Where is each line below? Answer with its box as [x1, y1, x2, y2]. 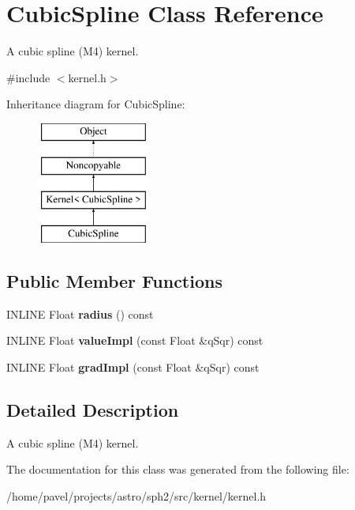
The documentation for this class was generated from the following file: [6, 461, 349, 478]
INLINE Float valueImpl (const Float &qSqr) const [6, 332, 263, 349]
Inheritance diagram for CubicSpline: [6, 96, 185, 112]
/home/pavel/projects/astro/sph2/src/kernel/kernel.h [6, 488, 267, 504]
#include [6, 69, 50, 85]
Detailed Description [6, 398, 179, 422]
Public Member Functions [6, 269, 222, 293]
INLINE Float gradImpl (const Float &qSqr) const [6, 359, 260, 376]
